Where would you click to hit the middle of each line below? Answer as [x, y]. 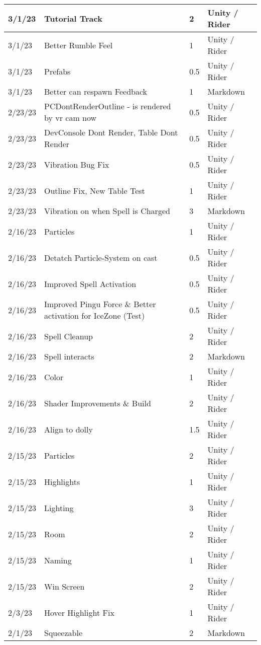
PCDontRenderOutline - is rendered [108, 106]
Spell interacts [69, 356]
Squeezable [63, 633]
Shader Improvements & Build [98, 403]
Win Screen [64, 586]
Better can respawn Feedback [96, 91]
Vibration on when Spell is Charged [107, 211]
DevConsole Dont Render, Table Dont [111, 132]
